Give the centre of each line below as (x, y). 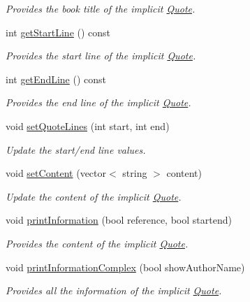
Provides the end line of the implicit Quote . (98, 102)
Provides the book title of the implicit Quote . (101, 8)
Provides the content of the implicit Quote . (97, 243)
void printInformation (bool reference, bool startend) (119, 220)
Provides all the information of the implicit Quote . (114, 290)
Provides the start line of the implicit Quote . (101, 56)
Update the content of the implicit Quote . (94, 196)
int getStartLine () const (58, 32)
